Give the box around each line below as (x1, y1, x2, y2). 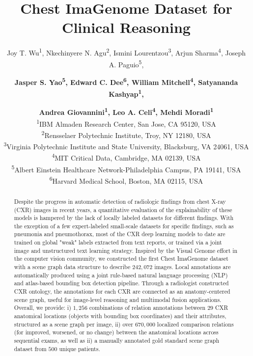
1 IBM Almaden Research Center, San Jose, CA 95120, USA (36, 117, 216, 129)
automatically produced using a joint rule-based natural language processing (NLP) (14, 271, 228, 279)
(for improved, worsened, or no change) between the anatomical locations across (14, 328, 219, 336)
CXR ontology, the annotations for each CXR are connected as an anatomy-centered (14, 287, 230, 296)
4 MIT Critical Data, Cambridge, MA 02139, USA (52, 151, 201, 163)
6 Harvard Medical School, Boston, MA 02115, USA (49, 174, 203, 186)
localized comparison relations (157, 320, 234, 328)
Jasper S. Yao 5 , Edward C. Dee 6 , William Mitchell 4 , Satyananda (14, 76, 238, 87)
